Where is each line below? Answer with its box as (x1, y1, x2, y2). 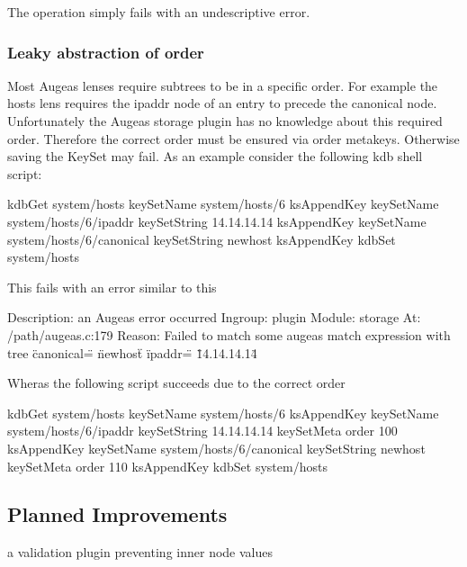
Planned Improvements (7, 500, 228, 528)
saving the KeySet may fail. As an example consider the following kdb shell (7, 147, 423, 166)
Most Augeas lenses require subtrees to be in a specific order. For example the (7, 76, 438, 94)
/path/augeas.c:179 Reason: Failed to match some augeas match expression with (7, 325, 451, 344)
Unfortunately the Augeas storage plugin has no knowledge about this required (7, 112, 443, 130)
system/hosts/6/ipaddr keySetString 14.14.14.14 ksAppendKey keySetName (7, 211, 427, 230)
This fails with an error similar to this (7, 277, 217, 296)
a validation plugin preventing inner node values (7, 543, 273, 562)
